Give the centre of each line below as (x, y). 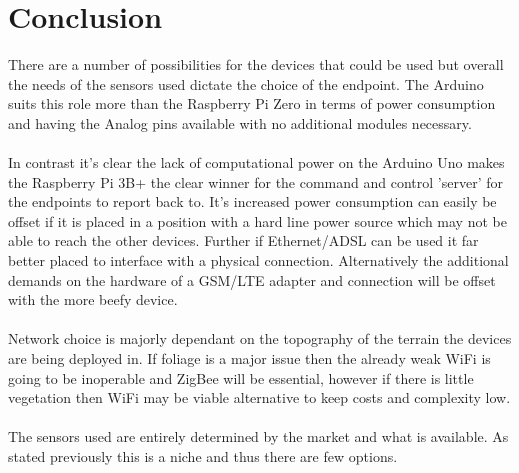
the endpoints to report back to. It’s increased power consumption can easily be (252, 201)
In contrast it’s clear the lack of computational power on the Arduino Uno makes (256, 162)
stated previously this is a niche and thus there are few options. (203, 456)
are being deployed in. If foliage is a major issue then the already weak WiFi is (249, 358)
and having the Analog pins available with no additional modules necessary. (240, 122)
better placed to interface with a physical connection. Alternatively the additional (258, 260)
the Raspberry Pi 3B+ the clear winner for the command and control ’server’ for (255, 181)
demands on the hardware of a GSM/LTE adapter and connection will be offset (252, 279)
